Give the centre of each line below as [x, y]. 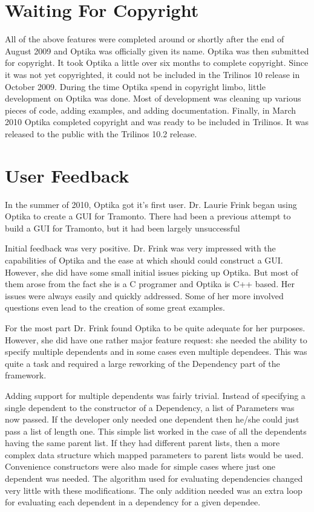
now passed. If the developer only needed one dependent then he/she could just [152, 419]
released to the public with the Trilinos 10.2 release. [101, 133]
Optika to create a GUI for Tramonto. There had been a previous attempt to [148, 216]
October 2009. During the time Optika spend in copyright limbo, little [135, 86]
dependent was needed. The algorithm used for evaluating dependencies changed [154, 478]
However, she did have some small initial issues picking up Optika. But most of [152, 272]
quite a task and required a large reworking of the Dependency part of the [142, 363]
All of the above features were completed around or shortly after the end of [145, 39]
